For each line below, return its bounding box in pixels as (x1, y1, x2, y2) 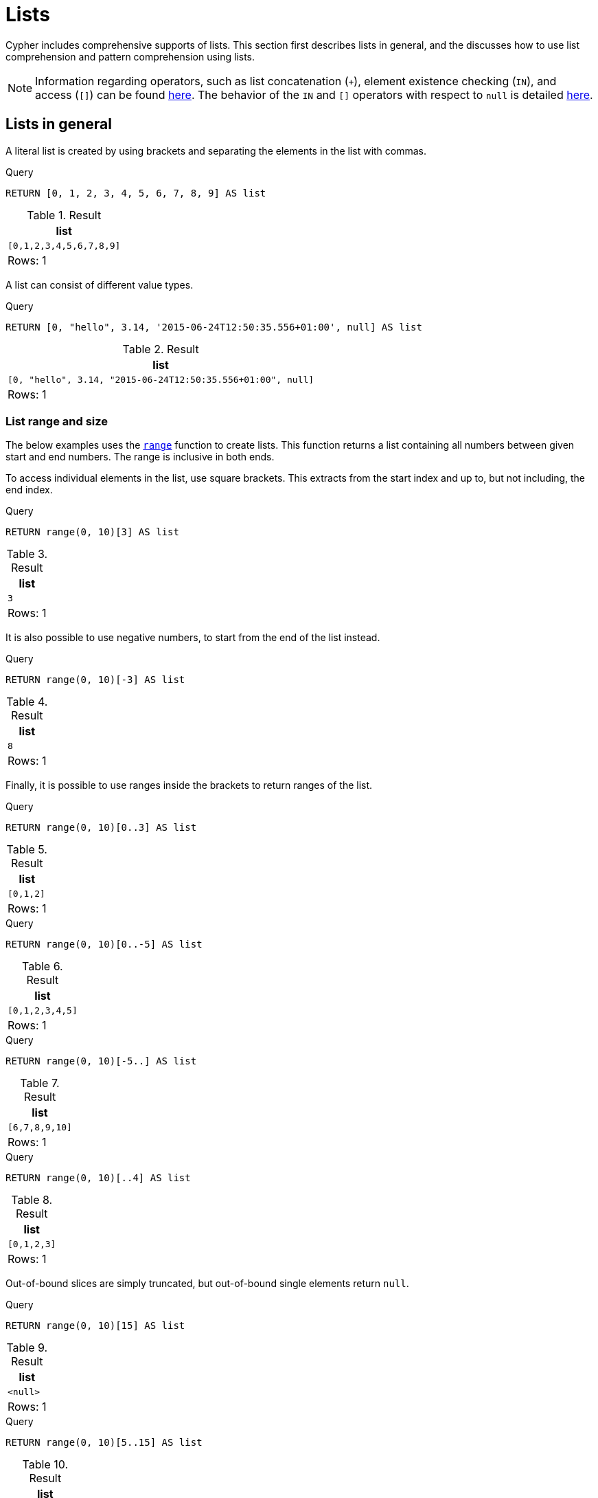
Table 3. (6, 547, 48, 561)
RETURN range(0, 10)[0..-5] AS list (5, 939, 203, 950)
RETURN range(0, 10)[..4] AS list (5, 1172, 191, 1184)
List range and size (5, 414, 108, 428)
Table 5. (6, 842, 47, 857)
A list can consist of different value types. (5, 278, 194, 291)
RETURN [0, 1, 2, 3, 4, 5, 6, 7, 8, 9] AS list (5, 187, 266, 199)
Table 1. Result (27, 208, 102, 222)
